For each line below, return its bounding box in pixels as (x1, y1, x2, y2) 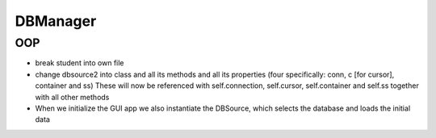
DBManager (15, 12, 97, 30)
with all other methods (35, 92, 110, 102)
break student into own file (35, 58, 124, 68)
